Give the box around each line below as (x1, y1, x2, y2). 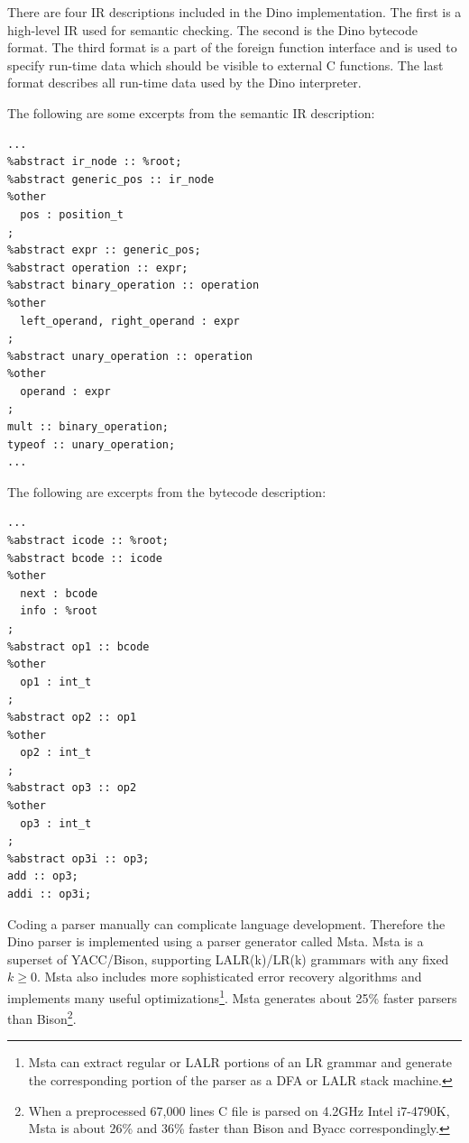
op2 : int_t (20, 746, 92, 760)
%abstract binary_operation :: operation (7, 279, 260, 292)
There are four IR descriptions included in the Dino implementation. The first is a (7, 3, 462, 21)
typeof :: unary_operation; (7, 438, 176, 451)
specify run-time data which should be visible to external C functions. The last (7, 55, 444, 74)
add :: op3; (7, 870, 78, 883)
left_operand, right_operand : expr (20, 314, 240, 327)
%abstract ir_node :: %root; (7, 155, 182, 169)
